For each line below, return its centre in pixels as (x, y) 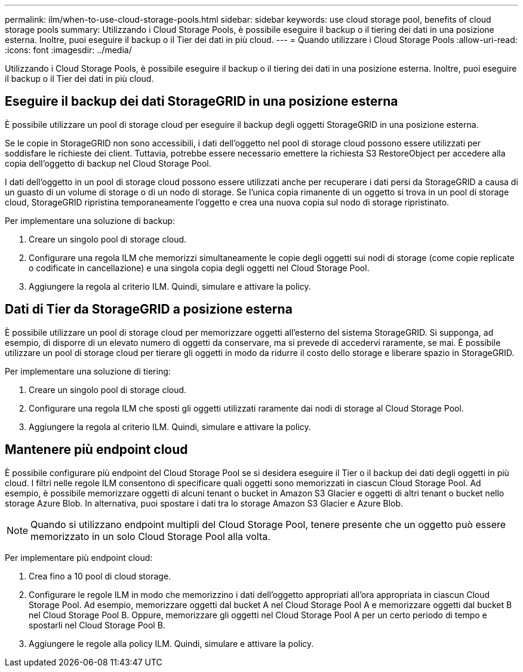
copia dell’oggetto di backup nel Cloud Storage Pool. (108, 163)
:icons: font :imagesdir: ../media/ (68, 50)
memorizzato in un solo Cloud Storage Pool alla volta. (150, 536)
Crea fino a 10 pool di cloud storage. (100, 576)
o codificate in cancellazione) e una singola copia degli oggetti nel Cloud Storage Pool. (199, 268)
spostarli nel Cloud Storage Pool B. (97, 625)
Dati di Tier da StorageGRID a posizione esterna (149, 309)
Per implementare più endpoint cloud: (79, 557)
